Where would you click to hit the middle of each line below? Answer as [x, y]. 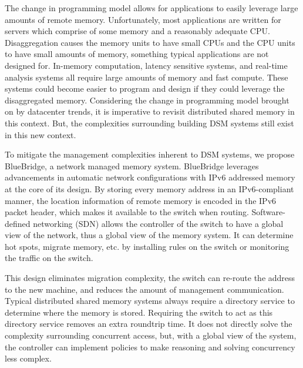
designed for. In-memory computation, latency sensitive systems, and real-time [146, 65]
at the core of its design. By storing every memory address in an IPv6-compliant [149, 188]
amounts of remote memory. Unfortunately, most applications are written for [143, 19]
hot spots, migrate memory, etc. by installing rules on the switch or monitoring [147, 246]
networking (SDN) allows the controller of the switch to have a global [158, 223]
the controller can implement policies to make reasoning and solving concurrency [150, 347]
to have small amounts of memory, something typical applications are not [137, 54]
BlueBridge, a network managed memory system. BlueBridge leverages [132, 165]
